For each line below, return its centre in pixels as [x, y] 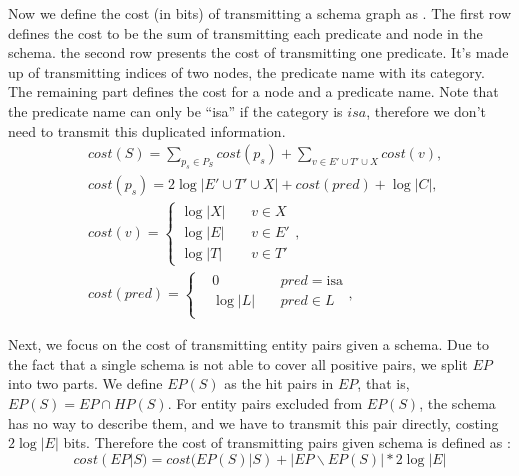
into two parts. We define [85, 383]
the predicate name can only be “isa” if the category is [175, 110]
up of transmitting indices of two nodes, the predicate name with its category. [246, 71]
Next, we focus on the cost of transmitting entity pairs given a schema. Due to [248, 344]
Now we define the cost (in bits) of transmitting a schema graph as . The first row [260, 13]
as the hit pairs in [279, 383]
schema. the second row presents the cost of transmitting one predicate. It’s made [258, 52]
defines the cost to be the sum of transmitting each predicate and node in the [245, 32]
